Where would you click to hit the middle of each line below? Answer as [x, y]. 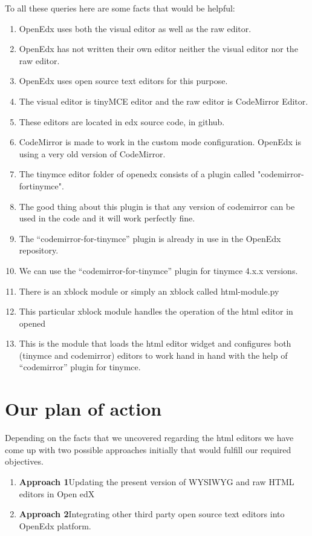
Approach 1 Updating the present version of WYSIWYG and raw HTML [157, 481]
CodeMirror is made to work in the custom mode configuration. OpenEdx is [160, 142]
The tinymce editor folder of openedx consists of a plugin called [137, 174]
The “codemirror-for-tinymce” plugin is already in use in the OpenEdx [150, 238]
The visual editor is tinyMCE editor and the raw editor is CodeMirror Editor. [164, 101]
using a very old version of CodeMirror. [92, 153]
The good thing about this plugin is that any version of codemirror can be [157, 206]
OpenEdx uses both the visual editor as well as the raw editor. [135, 28]
